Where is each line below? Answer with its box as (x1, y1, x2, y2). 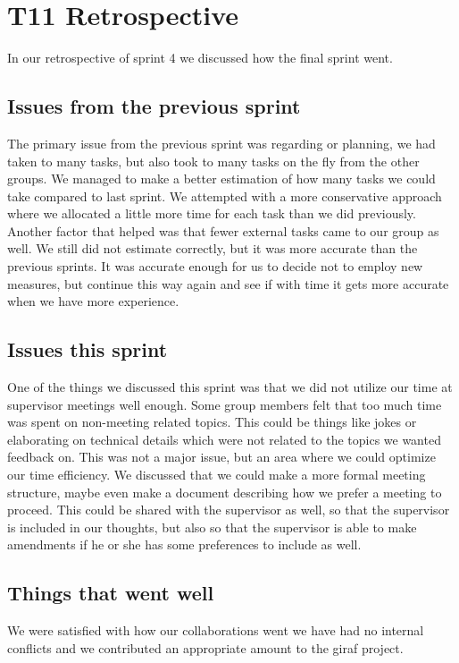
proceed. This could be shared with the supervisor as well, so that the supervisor (7, 500, 450, 519)
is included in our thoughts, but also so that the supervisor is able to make (7, 517, 417, 536)
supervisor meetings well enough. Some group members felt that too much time (7, 395, 442, 413)
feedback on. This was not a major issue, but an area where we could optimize (7, 447, 436, 466)
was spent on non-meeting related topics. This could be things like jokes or (7, 412, 417, 431)
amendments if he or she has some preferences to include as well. (7, 535, 362, 554)
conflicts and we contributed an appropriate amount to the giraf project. (7, 638, 404, 657)
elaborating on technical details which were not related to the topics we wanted (7, 429, 441, 448)
